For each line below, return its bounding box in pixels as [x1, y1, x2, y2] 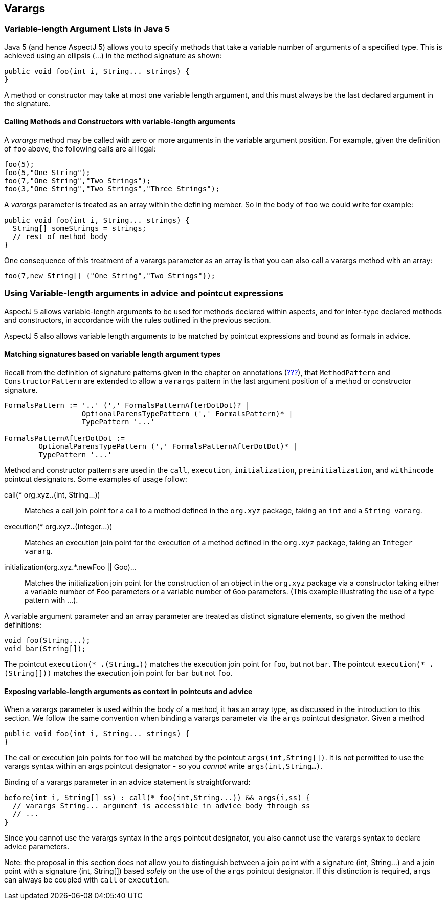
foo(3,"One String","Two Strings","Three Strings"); [4, 185, 220, 193]
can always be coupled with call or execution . [4, 875, 169, 885]
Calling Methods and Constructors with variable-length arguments [4, 117, 236, 126]
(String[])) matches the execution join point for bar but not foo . [4, 668, 233, 677]
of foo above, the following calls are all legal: [4, 144, 156, 154]
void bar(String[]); [4, 644, 86, 653]
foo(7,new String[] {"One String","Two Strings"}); [4, 272, 216, 281]
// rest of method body [12, 232, 108, 241]
